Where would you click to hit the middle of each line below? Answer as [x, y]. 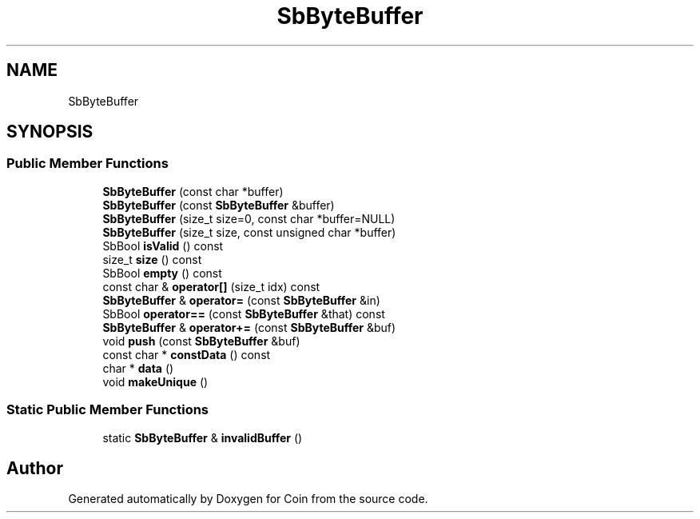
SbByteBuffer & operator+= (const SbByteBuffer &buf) [249, 327]
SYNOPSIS [50, 132]
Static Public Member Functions [108, 410]
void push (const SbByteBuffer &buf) [201, 341]
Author [35, 468]
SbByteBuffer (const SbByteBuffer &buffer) [219, 205]
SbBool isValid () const [163, 246]
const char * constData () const [187, 354]
